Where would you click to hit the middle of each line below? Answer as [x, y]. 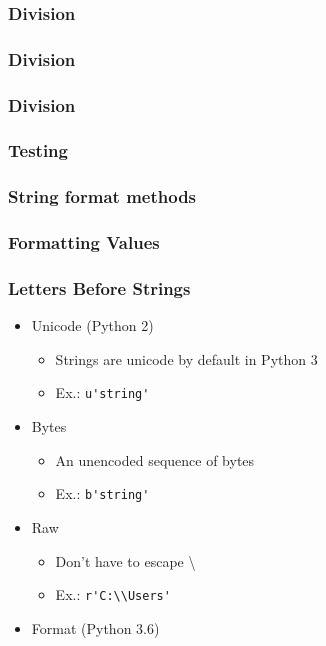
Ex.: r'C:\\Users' [113, 594]
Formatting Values [84, 242]
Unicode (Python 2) [92, 325]
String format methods [102, 196]
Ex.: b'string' [102, 493]
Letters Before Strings [99, 287]
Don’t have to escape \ [125, 560]
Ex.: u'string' [102, 392]
